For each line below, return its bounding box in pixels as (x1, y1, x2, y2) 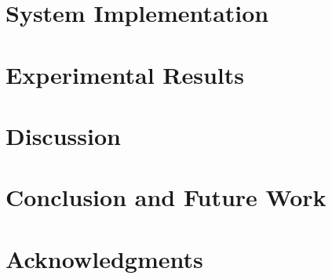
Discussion (5, 119, 121, 151)
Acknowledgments (5, 242, 203, 274)
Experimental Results (5, 58, 244, 90)
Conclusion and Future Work (5, 181, 327, 213)
